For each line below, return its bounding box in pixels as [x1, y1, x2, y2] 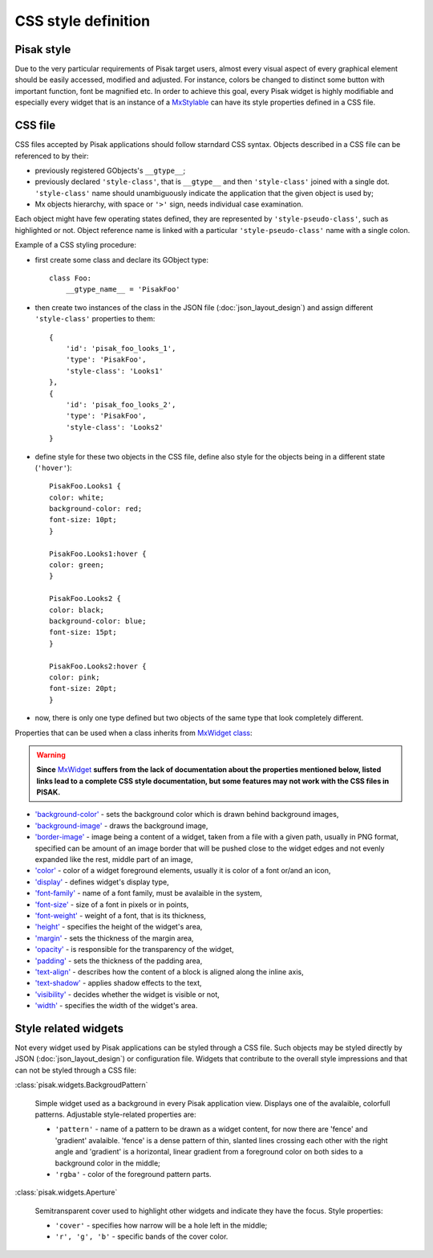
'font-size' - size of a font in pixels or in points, [34, 900, 189, 909]
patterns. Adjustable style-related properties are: [34, 1109, 196, 1119]
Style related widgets [14, 1021, 124, 1035]
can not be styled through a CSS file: [14, 1065, 136, 1075]
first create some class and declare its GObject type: [34, 255, 208, 264]
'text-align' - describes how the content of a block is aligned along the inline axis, [34, 966, 304, 976]
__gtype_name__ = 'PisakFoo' [65, 285, 180, 294]
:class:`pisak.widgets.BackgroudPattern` [14, 1080, 148, 1090]
